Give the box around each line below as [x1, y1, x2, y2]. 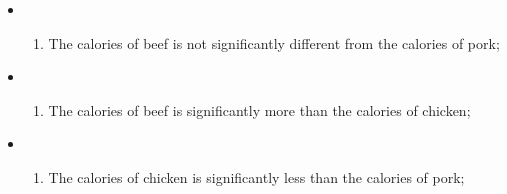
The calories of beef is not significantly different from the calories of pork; [48, 32, 500, 53]
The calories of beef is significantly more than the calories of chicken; [48, 99, 471, 120]
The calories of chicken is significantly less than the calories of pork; [48, 166, 465, 187]
